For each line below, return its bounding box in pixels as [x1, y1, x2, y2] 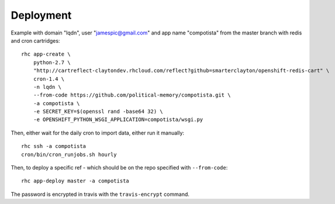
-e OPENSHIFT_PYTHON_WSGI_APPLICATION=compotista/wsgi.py [33, 116, 203, 123]
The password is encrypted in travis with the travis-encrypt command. [11, 191, 190, 198]
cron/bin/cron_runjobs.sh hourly [21, 151, 117, 158]
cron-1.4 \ [33, 75, 65, 82]
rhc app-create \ [21, 51, 71, 58]
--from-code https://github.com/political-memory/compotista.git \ [33, 92, 231, 99]
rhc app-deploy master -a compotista [21, 178, 130, 184]
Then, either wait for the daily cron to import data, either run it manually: [11, 129, 184, 136]
